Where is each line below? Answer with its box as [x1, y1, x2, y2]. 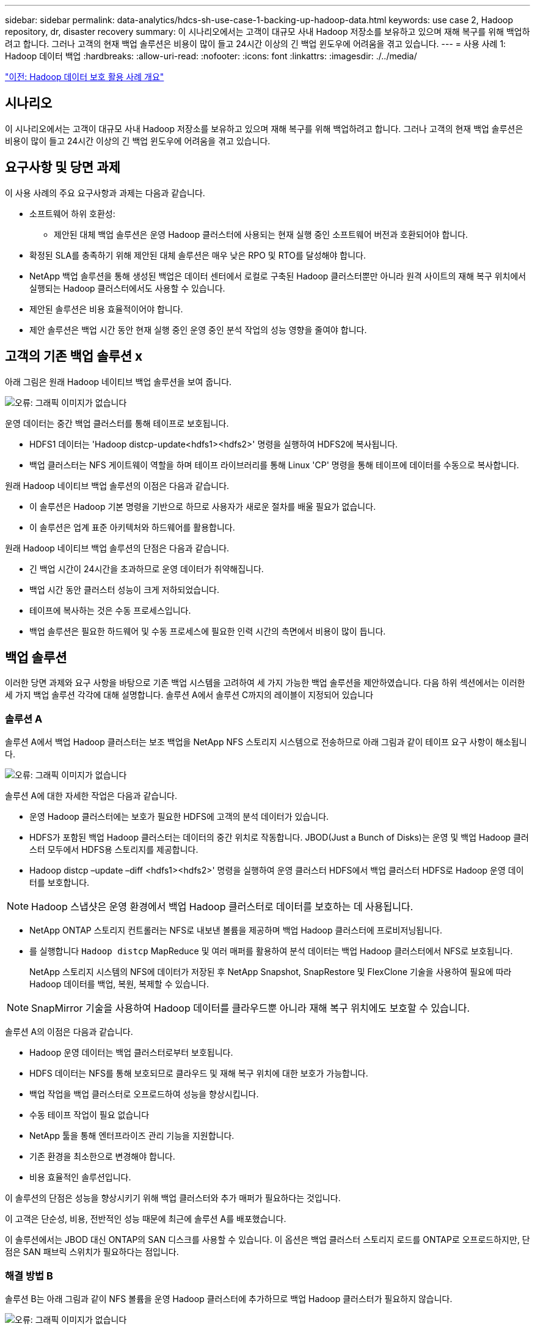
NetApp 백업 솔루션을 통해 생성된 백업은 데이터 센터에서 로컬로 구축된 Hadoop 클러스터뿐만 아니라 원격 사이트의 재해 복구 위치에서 [29, 270, 526, 281]
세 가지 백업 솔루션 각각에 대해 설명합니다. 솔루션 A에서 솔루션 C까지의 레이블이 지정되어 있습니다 [5, 690, 374, 701]
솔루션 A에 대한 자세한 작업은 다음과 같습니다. [5, 790, 178, 801]
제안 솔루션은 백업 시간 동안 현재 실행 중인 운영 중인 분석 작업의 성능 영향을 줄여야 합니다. [29, 324, 367, 335]
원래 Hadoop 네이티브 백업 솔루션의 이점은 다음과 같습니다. [5, 480, 230, 491]
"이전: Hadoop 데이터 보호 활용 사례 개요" [5, 72, 164, 82]
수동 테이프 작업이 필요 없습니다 [29, 1110, 150, 1121]
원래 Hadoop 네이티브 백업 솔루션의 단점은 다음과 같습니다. [5, 542, 230, 553]
